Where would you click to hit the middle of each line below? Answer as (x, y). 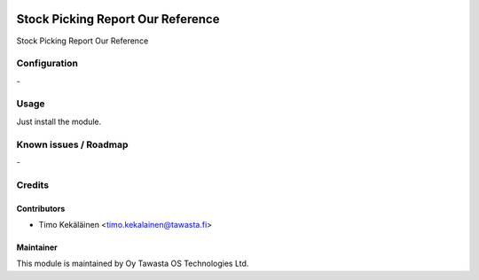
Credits (32, 184)
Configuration (47, 64)
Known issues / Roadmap (72, 144)
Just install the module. (59, 121)
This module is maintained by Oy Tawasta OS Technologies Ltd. (133, 264)
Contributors (41, 208)
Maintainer (37, 247)
